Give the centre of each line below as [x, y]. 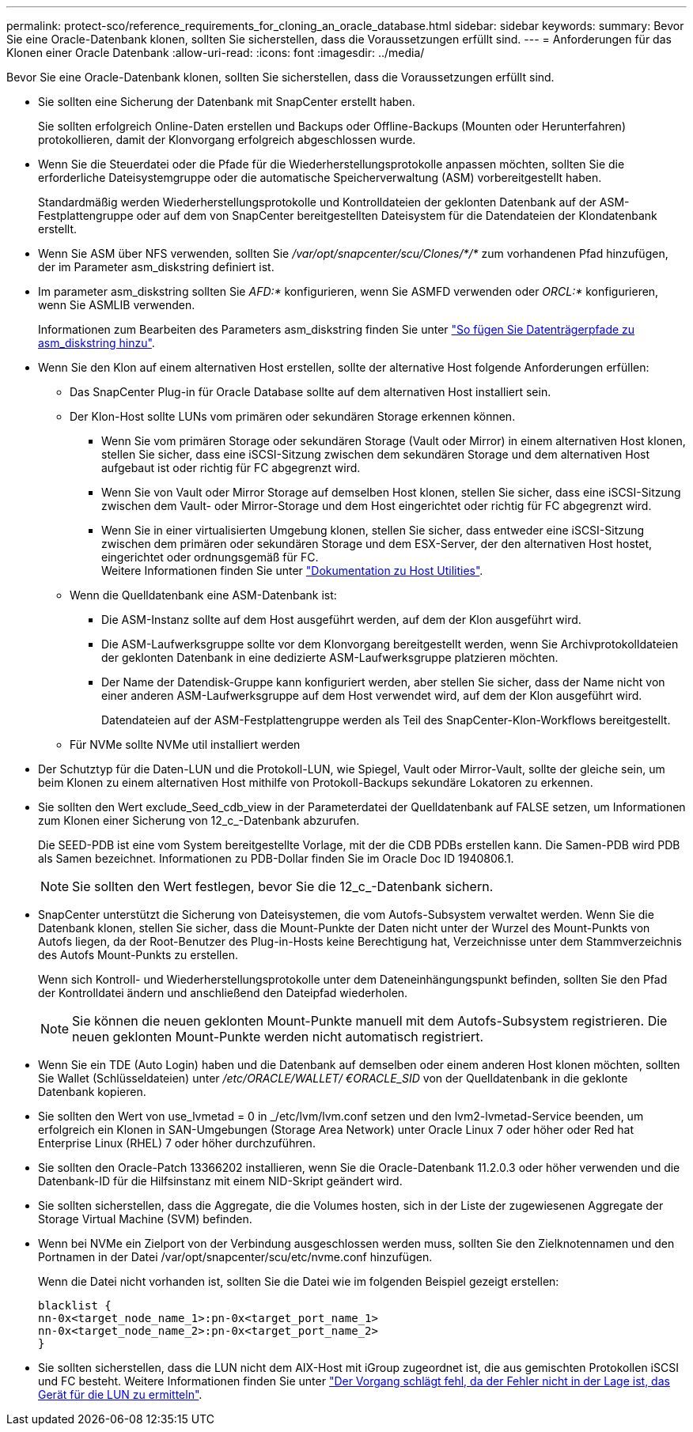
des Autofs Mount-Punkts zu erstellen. [138, 955]
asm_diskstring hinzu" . [97, 343]
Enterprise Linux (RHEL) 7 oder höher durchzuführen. [177, 1143]
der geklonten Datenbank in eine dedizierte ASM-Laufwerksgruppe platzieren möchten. [330, 657]
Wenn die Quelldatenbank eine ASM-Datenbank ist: [203, 595]
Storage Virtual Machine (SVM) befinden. [145, 1219]
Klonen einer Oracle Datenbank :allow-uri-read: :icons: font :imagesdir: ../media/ [216, 53]
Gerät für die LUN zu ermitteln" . [120, 1394]
